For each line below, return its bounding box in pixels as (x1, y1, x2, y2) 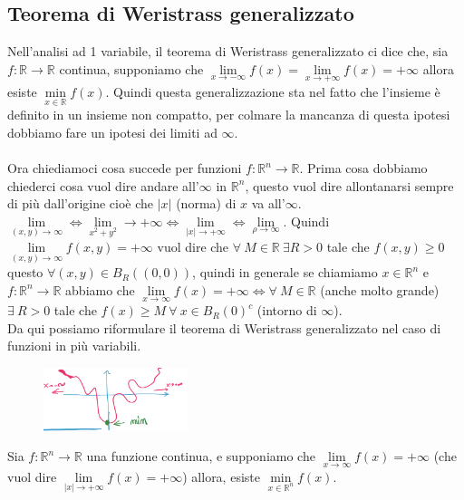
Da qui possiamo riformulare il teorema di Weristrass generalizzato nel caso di (7, 318, 441, 337)
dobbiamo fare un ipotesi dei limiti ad (7, 122, 217, 141)
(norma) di (176, 194, 237, 213)
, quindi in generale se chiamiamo (192, 263, 378, 282)
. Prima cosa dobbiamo (299, 159, 428, 178)
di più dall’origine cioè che (7, 194, 154, 213)
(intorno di (256, 301, 317, 320)
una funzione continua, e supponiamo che (86, 447, 315, 466)
